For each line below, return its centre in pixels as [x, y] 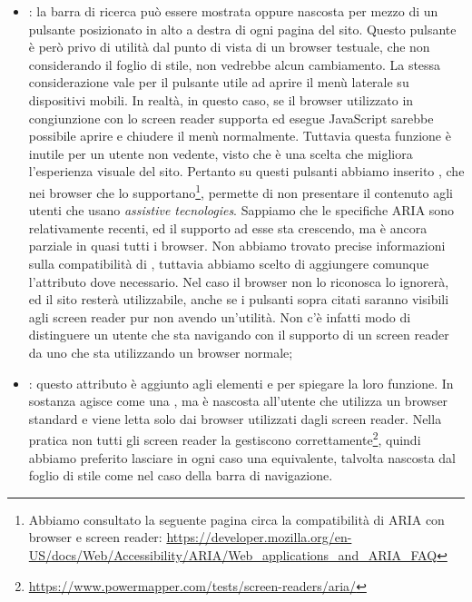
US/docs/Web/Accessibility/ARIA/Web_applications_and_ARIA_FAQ [233, 554]
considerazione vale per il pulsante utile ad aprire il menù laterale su [219, 82]
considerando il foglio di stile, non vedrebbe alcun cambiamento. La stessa [235, 64]
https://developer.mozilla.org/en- [259, 537]
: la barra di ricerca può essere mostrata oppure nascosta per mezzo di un [233, 11]
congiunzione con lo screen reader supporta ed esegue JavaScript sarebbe [231, 118]
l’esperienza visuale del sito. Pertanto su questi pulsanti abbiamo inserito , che [246, 171]
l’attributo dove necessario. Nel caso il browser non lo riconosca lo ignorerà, [239, 281]
